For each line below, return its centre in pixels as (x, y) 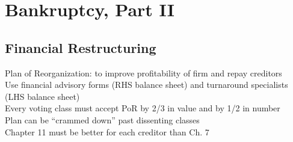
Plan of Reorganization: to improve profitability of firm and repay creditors (143, 73)
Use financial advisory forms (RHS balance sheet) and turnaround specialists (146, 85)
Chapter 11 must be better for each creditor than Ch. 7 (107, 131)
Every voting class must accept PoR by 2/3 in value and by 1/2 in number (143, 108)
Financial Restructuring (81, 47)
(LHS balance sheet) (42, 96)
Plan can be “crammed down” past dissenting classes (102, 119)
